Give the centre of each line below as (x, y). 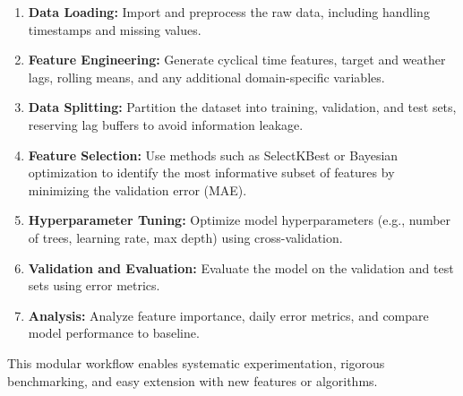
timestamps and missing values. (115, 29)
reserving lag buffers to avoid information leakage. (166, 124)
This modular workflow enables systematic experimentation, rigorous (196, 362)
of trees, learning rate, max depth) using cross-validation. (185, 237)
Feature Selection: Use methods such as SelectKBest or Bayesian (213, 155)
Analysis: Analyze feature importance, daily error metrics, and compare (228, 315)
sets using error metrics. (94, 285)
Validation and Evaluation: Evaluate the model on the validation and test (241, 267)
